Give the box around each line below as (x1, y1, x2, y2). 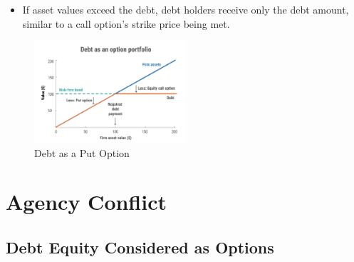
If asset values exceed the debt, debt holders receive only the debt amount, (22, 2, 349, 16)
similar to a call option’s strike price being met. (22, 16, 230, 31)
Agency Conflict (6, 187, 167, 216)
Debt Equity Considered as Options (6, 236, 274, 258)
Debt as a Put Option (34, 145, 130, 160)
